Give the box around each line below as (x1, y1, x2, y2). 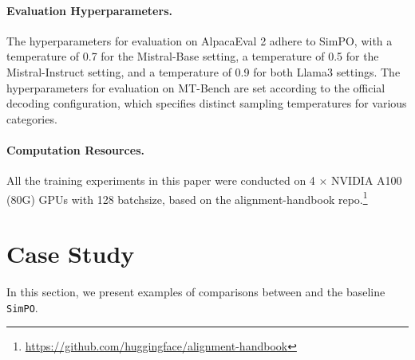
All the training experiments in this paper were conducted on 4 (6, 172, 315, 189)
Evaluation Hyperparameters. (6, 2, 172, 18)
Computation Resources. (6, 141, 144, 158)
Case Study (6, 237, 135, 270)
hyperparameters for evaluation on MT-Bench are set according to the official (6, 79, 385, 96)
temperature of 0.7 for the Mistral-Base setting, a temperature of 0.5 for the (6, 48, 379, 65)
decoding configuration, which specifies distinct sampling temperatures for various (6, 95, 407, 112)
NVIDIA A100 (331, 172, 402, 189)
